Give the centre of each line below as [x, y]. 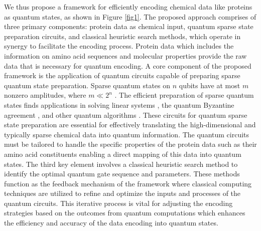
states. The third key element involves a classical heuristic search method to [121, 164]
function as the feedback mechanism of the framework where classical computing [128, 183]
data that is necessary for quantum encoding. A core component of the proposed [128, 65]
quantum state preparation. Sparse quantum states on [87, 85]
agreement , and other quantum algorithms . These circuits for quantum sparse [126, 114]
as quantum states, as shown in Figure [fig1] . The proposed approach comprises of [130, 16]
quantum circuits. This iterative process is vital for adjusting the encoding [118, 203]
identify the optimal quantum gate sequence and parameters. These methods [122, 174]
